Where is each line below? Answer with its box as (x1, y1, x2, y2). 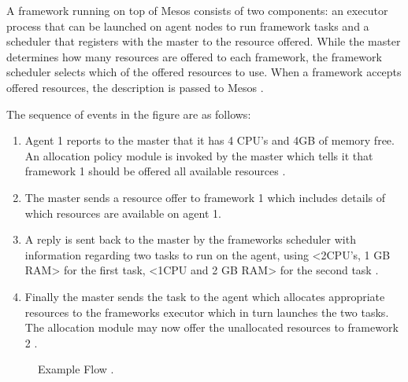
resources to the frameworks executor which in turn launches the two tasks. (24, 303, 389, 320)
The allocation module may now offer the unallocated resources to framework (24, 319, 399, 336)
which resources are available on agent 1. (24, 204, 221, 221)
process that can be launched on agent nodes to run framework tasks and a (6, 17, 369, 34)
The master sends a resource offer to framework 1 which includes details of (24, 189, 385, 205)
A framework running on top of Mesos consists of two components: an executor (6, 2, 388, 18)
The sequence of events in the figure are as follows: (6, 105, 251, 122)
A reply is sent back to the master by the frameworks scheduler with (24, 231, 356, 248)
